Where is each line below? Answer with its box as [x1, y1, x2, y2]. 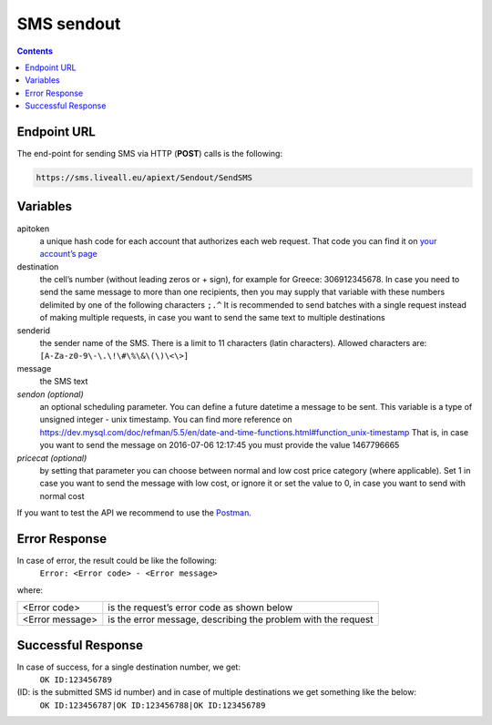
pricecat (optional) [16, 452, 87, 464]
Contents [16, 46, 54, 56]
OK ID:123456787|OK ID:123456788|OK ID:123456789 [39, 699, 266, 710]
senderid [16, 324, 50, 336]
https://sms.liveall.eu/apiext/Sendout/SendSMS [36, 173, 252, 182]
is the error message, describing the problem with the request [108, 613, 374, 626]
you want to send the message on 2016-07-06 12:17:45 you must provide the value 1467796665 [39, 440, 400, 451]
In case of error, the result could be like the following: [16, 556, 218, 566]
